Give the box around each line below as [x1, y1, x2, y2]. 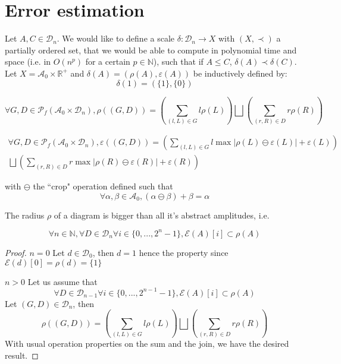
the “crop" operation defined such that [33, 180, 173, 192]
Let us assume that [27, 275, 98, 287]
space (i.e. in [5, 55, 51, 68]
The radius [5, 208, 45, 221]
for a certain [85, 55, 130, 68]
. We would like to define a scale [57, 32, 175, 45]
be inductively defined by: [193, 67, 287, 79]
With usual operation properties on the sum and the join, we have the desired [5, 337, 289, 349]
